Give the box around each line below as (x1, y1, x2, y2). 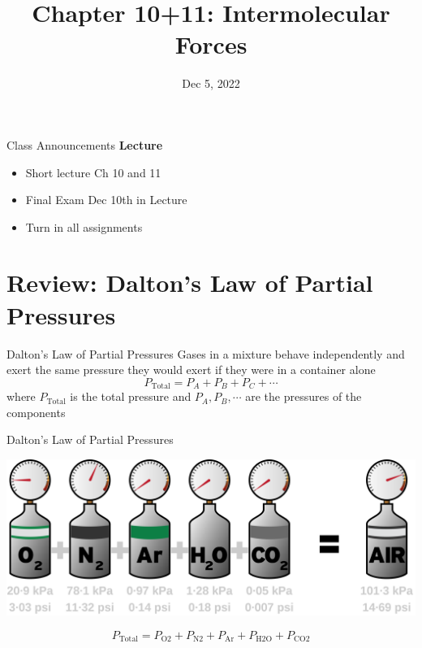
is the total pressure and (70, 388, 192, 405)
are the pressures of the (245, 388, 362, 405)
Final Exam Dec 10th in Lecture (25, 191, 187, 208)
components (6, 403, 66, 420)
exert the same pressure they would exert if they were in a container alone (6, 361, 376, 378)
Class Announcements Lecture (6, 136, 163, 153)
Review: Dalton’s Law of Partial (6, 266, 373, 299)
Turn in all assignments (25, 218, 143, 235)
